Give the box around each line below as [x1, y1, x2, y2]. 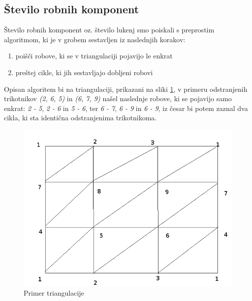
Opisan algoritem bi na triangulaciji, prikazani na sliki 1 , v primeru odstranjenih [4, 83, 248, 94]
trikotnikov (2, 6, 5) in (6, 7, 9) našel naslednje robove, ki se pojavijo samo [4, 93, 232, 104]
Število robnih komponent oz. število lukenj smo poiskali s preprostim [4, 25, 215, 35]
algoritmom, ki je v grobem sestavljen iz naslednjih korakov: [4, 34, 186, 44]
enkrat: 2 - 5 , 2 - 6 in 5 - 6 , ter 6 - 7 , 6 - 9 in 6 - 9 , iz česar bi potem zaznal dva [4, 103, 248, 113]
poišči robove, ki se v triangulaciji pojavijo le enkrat [15, 51, 173, 61]
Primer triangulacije [24, 287, 84, 298]
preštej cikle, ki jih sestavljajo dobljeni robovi [15, 67, 153, 77]
